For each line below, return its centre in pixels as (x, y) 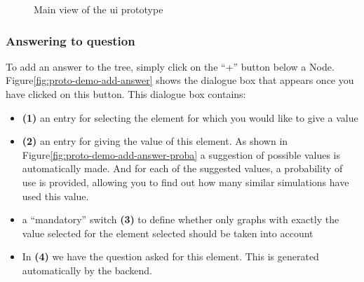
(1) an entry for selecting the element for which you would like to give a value (190, 117)
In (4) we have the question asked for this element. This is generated (170, 256)
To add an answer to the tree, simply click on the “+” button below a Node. (170, 66)
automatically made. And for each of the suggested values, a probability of (182, 168)
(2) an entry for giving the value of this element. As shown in (155, 141)
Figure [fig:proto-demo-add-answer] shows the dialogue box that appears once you (180, 80)
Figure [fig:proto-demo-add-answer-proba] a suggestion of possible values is (181, 154)
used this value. (55, 196)
